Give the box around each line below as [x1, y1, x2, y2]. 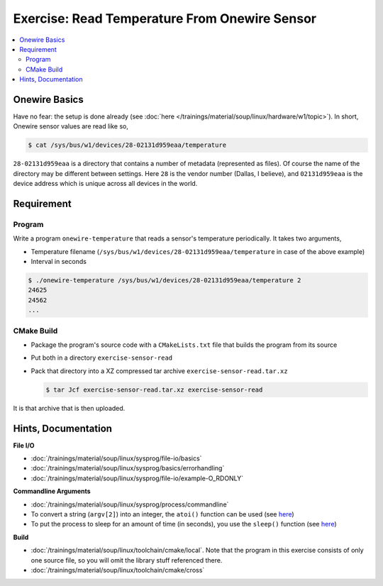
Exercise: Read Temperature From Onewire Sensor [13, 11, 317, 26]
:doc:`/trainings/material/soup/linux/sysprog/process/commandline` [30, 500, 229, 509]
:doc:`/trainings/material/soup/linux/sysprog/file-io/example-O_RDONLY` [30, 474, 244, 482]
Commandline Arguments [13, 487, 91, 496]
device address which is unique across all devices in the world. [13, 179, 198, 188]
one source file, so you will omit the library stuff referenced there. [30, 555, 223, 564]
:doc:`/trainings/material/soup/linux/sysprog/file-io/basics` [30, 454, 202, 463]
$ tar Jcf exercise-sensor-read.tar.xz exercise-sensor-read [45, 385, 263, 394]
